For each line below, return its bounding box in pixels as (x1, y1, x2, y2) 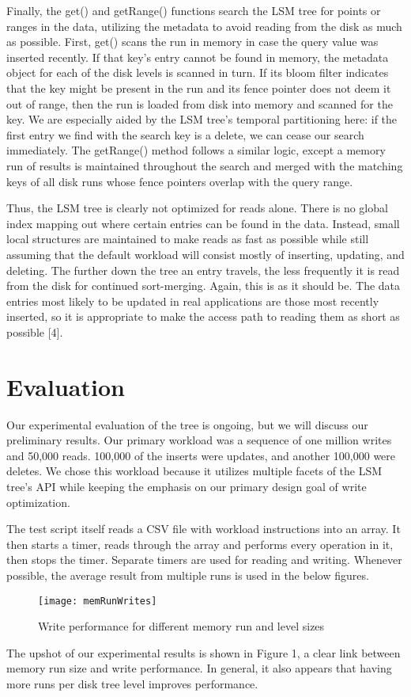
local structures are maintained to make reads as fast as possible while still (6, 230, 369, 247)
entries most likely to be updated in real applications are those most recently (6, 292, 379, 309)
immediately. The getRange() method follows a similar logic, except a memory (6, 142, 386, 158)
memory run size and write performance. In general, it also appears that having (6, 660, 392, 676)
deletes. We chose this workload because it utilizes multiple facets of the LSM (6, 463, 383, 479)
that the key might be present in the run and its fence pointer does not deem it (6, 79, 391, 96)
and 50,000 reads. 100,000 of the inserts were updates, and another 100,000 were (6, 447, 396, 463)
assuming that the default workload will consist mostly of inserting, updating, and (6, 246, 405, 262)
